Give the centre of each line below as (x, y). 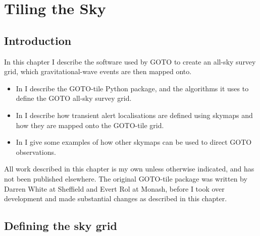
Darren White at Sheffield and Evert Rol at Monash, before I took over (114, 188)
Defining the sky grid (61, 226)
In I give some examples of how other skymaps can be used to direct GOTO (134, 142)
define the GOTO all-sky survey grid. (74, 98)
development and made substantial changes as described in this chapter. (116, 198)
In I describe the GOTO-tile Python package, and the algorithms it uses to (132, 88)
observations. (36, 152)
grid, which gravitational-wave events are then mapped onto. (98, 71)
